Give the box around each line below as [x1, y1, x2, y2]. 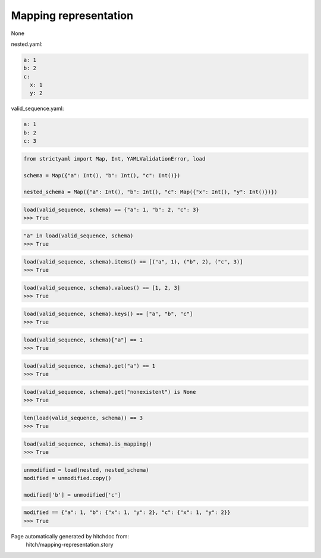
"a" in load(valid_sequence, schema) [23, 232, 134, 239]
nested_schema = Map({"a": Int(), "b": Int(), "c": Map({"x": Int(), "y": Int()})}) [23, 189, 278, 196]
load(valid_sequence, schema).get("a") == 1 [23, 362, 156, 369]
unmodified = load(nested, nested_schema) [23, 466, 149, 473]
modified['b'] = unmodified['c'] [23, 491, 121, 498]
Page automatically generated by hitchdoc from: [11, 532, 129, 540]
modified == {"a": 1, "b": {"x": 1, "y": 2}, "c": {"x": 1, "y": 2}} [23, 509, 231, 516]
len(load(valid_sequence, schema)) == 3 [23, 414, 143, 421]
